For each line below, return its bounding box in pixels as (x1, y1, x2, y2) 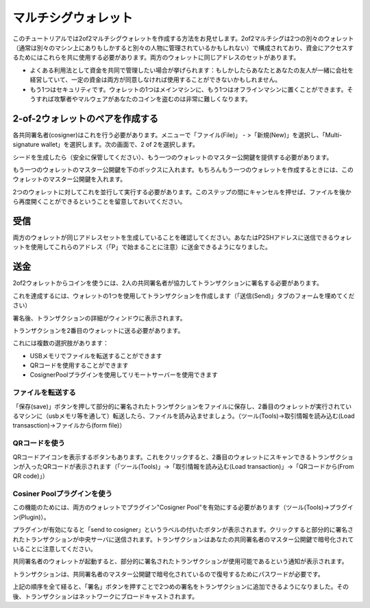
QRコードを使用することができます (29, 361, 129, 370)
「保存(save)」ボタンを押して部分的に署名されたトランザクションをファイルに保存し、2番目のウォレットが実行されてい (12, 402, 352, 410)
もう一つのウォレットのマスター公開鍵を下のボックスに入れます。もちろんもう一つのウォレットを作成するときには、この (12, 165, 354, 174)
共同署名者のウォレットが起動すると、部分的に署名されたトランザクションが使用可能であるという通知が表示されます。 (12, 557, 348, 565)
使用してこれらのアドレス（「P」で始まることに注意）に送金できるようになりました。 (30, 243, 272, 251)
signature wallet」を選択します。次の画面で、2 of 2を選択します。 (12, 141, 199, 149)
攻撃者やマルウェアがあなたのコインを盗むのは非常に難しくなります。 (53, 95, 251, 103)
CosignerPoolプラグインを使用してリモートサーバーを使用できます (29, 371, 219, 379)
